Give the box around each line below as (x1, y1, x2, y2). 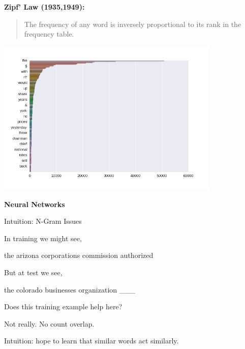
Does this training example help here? (4, 301, 122, 312)
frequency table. (24, 28, 74, 39)
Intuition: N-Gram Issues (4, 216, 82, 226)
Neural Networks (4, 198, 65, 209)
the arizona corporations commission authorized (4, 250, 154, 260)
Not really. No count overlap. (4, 318, 95, 329)
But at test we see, (4, 267, 63, 277)
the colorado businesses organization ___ (4, 284, 136, 295)
